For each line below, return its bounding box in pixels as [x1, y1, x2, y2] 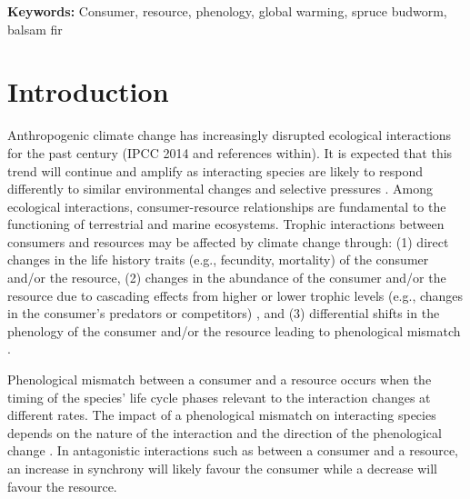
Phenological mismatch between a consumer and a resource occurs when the [7, 370, 432, 389]
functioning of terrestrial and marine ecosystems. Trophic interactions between [7, 215, 445, 234]
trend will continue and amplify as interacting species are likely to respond [7, 161, 424, 180]
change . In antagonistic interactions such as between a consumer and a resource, [7, 441, 459, 460]
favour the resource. [7, 476, 117, 495]
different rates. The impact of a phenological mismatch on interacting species [7, 405, 436, 424]
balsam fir [7, 19, 63, 38]
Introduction [7, 73, 169, 110]
